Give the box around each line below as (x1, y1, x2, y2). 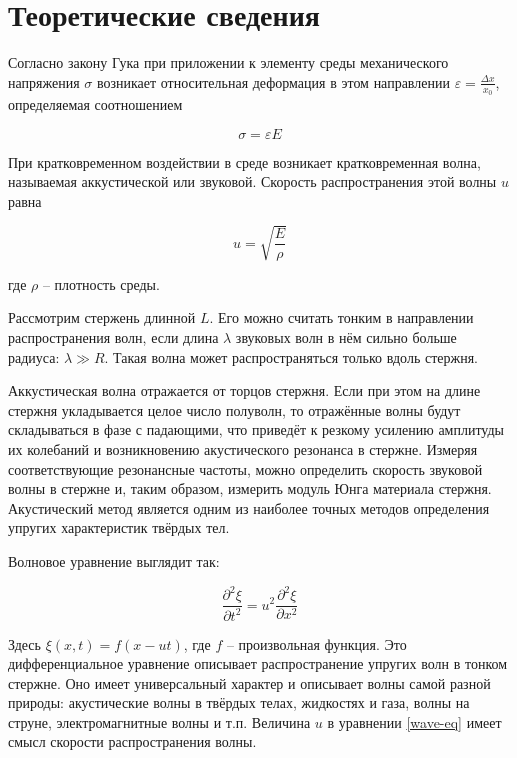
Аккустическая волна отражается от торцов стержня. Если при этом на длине (8, 380, 481, 401)
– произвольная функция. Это (226, 633, 407, 654)
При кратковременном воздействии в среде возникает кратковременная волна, (8, 151, 481, 172)
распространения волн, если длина (8, 327, 219, 348)
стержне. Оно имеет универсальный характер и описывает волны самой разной (8, 672, 491, 693)
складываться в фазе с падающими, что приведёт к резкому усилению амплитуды (8, 419, 505, 440)
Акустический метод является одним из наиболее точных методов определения (8, 497, 490, 518)
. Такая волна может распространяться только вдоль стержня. (104, 346, 478, 367)
